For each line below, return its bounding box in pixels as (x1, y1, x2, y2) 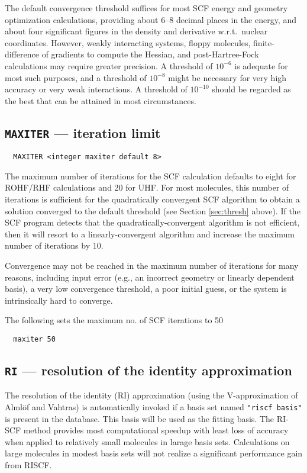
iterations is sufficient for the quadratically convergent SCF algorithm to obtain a (5, 192, 300, 205)
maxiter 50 (13, 334, 56, 343)
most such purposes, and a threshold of (5, 71, 147, 83)
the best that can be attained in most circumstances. (5, 94, 196, 107)
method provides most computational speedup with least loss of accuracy (23, 424, 289, 436)
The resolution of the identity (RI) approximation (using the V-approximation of (5, 389, 298, 401)
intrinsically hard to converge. (5, 294, 113, 306)
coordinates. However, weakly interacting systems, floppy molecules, (5, 36, 251, 49)
